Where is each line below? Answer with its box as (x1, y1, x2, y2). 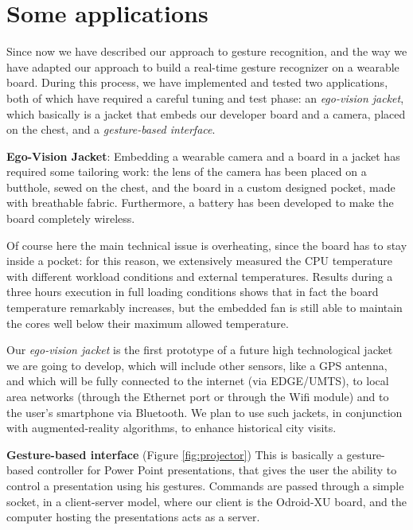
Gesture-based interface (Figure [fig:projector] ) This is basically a (6, 446, 343, 462)
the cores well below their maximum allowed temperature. (6, 314, 289, 331)
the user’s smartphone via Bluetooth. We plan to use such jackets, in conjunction (6, 403, 403, 420)
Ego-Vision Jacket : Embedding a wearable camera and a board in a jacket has (6, 147, 400, 164)
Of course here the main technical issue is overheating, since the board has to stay (6, 236, 407, 253)
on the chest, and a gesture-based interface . (6, 121, 216, 138)
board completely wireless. (6, 210, 135, 227)
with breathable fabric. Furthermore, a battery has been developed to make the (6, 194, 394, 211)
